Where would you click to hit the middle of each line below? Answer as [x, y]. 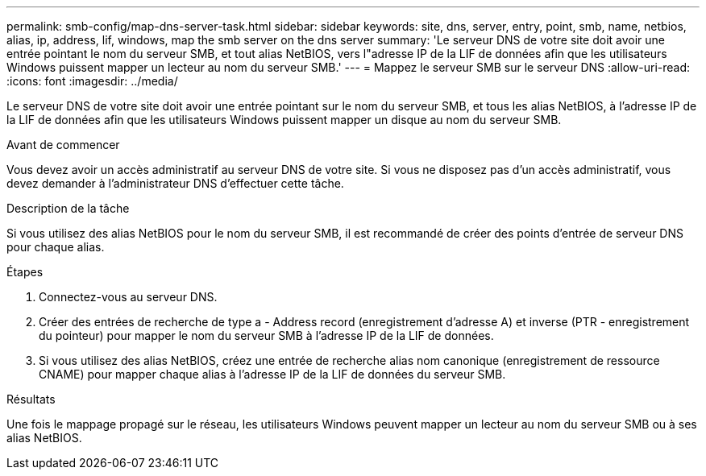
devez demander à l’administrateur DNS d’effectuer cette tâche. [175, 183]
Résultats [31, 399]
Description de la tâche [68, 208]
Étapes [25, 272]
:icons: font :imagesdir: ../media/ [92, 81]
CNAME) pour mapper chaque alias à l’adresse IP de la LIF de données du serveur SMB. [272, 374]
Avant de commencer [63, 145]
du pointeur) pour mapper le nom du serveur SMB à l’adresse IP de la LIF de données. [266, 335]
